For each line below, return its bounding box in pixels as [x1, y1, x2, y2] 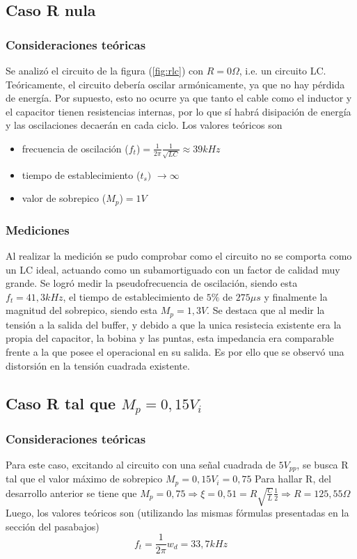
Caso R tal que [6, 392, 116, 414]
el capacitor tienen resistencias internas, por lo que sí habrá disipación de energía [6, 104, 351, 118]
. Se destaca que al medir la [207, 303, 325, 317]
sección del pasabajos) [6, 519, 100, 533]
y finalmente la [264, 289, 328, 304]
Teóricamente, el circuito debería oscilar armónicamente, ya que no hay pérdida [6, 77, 345, 91]
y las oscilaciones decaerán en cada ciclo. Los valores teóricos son [6, 118, 283, 132]
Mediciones [6, 221, 70, 238]
